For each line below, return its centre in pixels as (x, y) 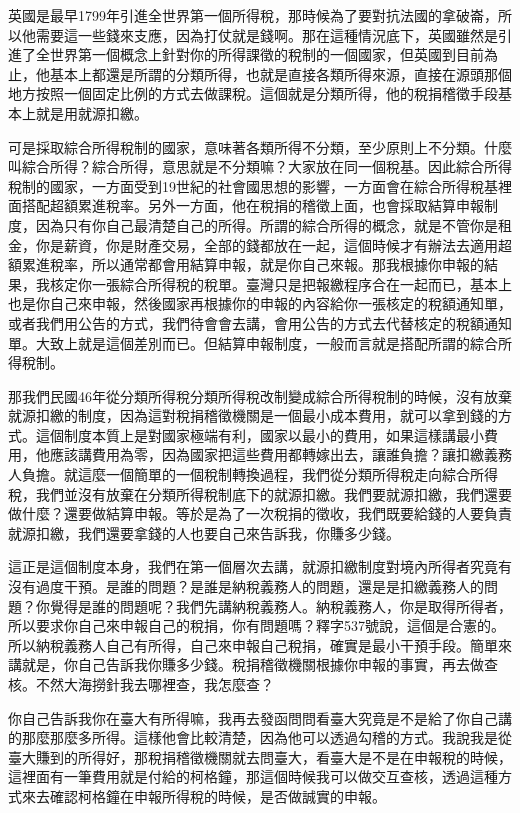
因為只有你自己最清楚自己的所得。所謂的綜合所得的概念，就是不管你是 (266, 224)
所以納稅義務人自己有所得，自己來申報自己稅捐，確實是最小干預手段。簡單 (253, 644)
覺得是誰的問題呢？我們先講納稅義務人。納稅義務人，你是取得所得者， (280, 605)
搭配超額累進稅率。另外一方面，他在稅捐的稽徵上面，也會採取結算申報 (252, 205)
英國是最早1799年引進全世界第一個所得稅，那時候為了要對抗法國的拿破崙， (253, 15)
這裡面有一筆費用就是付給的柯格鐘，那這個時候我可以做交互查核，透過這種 (253, 776)
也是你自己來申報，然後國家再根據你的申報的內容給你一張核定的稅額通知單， (260, 303)
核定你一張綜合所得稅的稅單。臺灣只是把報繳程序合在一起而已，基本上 (280, 283)
